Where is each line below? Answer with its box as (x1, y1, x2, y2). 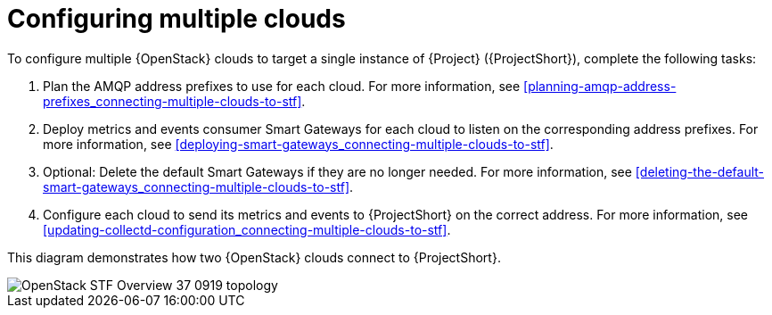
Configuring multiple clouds (7, 4, 346, 34)
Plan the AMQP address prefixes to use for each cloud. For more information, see (43, 78, 521, 94)
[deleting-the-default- (635, 163, 765, 179)
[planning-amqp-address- (523, 78, 677, 94)
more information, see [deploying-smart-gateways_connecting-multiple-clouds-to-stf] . (43, 136, 554, 152)
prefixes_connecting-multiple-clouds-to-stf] (43, 93, 302, 109)
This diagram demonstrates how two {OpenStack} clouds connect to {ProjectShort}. (7, 249, 501, 265)
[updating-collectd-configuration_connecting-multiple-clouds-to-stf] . (43, 221, 451, 237)
